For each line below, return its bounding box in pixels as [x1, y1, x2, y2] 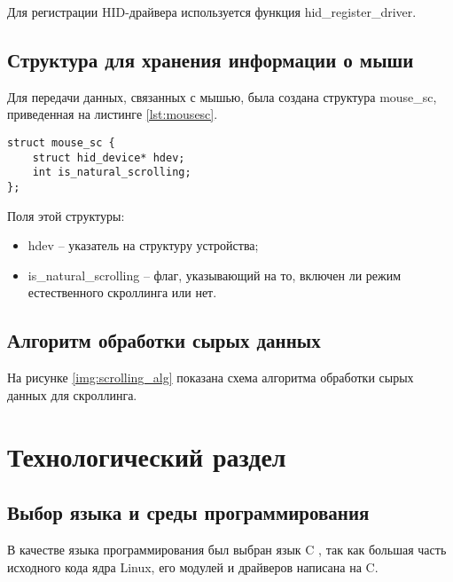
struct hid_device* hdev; [32, 151, 185, 164]
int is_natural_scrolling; [32, 166, 191, 179]
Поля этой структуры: [7, 206, 125, 224]
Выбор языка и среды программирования [7, 499, 370, 526]
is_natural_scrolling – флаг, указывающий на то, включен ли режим [27, 265, 402, 284]
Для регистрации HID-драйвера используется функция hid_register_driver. [7, 3, 417, 20]
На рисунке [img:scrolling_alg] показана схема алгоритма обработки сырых [7, 368, 414, 387]
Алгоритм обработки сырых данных [7, 326, 321, 354]
